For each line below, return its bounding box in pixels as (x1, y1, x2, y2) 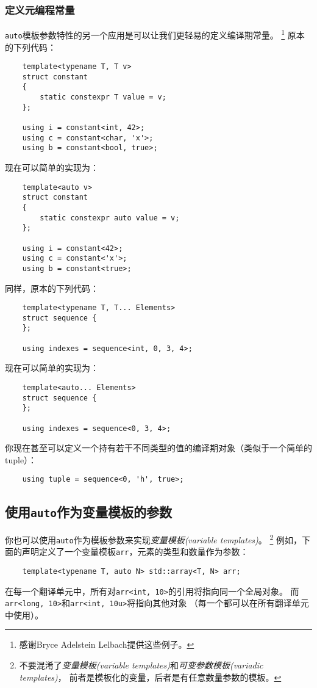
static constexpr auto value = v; (40, 213, 180, 222)
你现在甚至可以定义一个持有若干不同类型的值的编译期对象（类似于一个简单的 (5, 441, 312, 454)
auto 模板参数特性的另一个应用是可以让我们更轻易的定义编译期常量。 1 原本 (5, 27, 305, 41)
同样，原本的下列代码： (5, 281, 99, 294)
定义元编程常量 (5, 2, 75, 17)
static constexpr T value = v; (40, 93, 166, 102)
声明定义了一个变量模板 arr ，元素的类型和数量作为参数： (21, 545, 249, 558)
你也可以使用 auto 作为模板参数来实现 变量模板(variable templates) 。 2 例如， (5, 531, 302, 546)
